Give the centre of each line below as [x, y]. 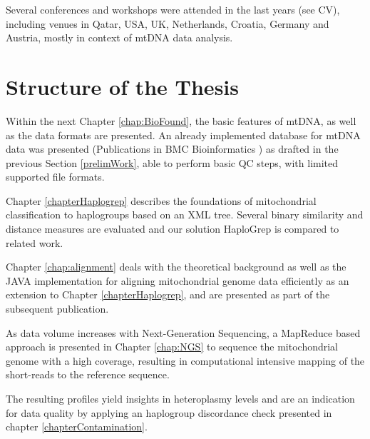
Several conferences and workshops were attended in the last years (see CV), [173, 9]
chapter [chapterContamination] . [77, 427]
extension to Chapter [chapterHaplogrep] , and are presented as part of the [168, 294]
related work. [35, 242]
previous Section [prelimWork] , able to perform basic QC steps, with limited [172, 162]
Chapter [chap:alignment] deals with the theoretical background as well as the [176, 267]
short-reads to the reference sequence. [88, 374]
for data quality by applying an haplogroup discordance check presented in [169, 412]
